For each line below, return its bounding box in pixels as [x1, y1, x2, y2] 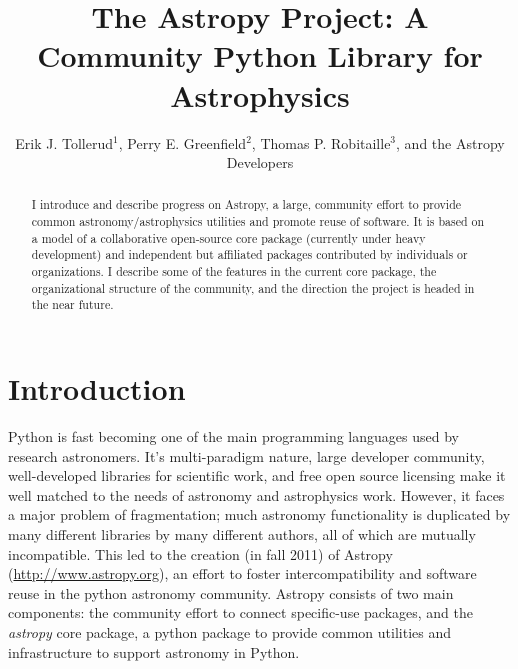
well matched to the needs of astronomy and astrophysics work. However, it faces [8, 484, 505, 505]
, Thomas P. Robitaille [251, 132, 391, 153]
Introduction [8, 368, 186, 409]
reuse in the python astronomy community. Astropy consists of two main [8, 582, 454, 603]
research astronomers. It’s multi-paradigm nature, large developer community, [8, 445, 485, 466]
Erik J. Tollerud [15, 132, 114, 153]
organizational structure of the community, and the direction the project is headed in [31, 279, 475, 296]
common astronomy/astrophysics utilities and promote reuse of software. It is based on [31, 213, 485, 230]
